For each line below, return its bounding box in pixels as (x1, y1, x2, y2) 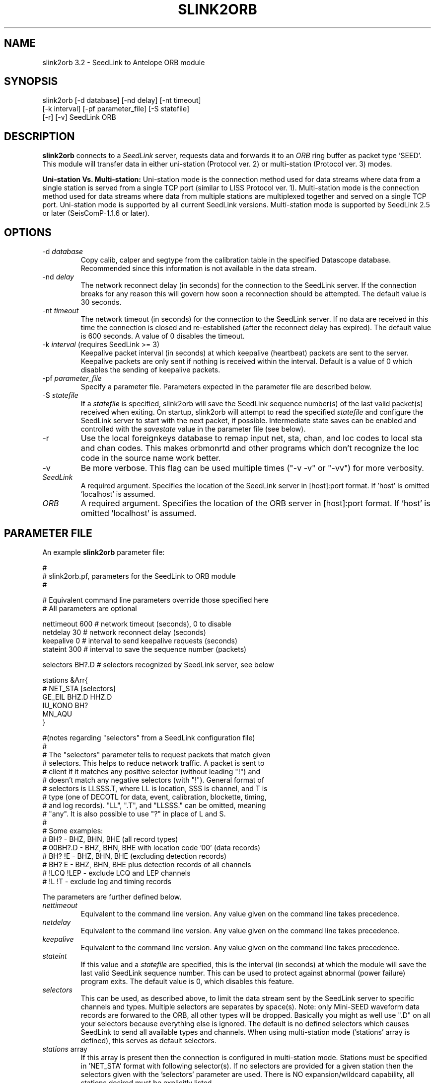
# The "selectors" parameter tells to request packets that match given (42, 750, 271, 759)
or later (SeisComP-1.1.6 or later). (42, 209, 150, 218)
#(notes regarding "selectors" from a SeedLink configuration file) (42, 733, 255, 742)
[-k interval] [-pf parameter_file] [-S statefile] (42, 104, 190, 113)
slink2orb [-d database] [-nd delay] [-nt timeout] (42, 96, 201, 105)
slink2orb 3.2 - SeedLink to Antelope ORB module (42, 58, 205, 67)
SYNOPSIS (4, 75, 58, 88)
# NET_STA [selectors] (42, 684, 116, 693)
